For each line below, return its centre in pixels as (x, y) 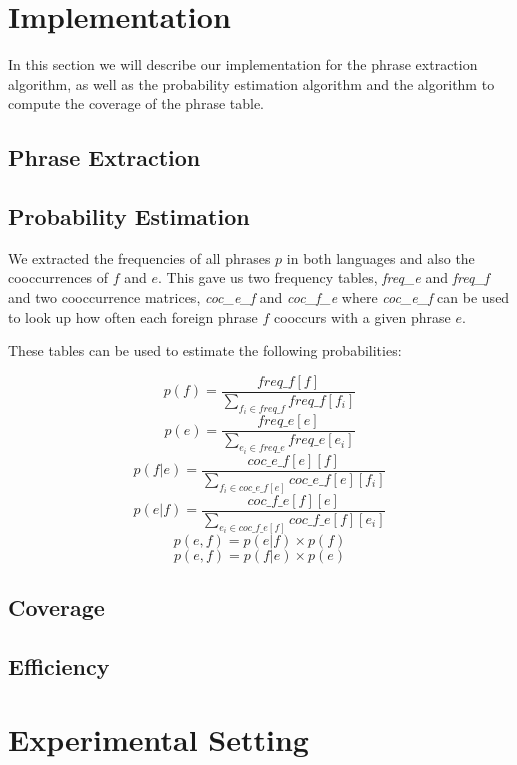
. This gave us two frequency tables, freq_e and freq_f (324, 277)
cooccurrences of (58, 277)
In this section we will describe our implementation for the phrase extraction (243, 64)
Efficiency (59, 665)
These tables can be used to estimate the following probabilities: (205, 350)
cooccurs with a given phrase (362, 316)
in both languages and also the (380, 257)
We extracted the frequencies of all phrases (139, 257)
